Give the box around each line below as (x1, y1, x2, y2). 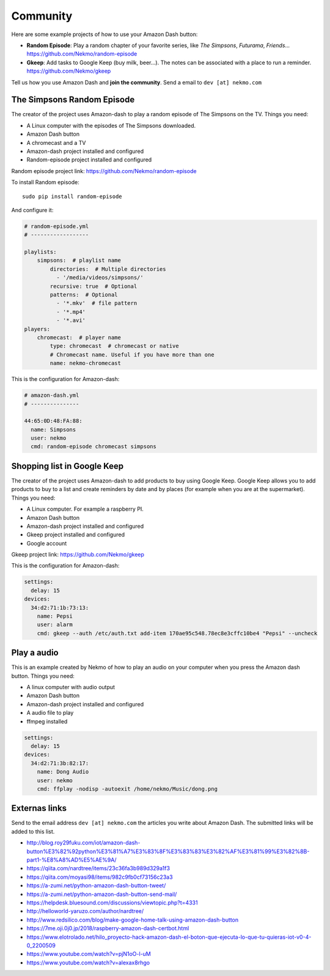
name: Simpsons (31, 426, 76, 433)
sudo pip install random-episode (22, 193, 122, 200)
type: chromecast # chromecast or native (50, 342, 180, 350)
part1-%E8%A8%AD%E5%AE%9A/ (26, 856, 117, 863)
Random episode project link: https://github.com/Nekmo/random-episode (11, 167, 197, 174)
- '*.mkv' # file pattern (56, 300, 137, 307)
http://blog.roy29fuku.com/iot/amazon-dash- (26, 839, 141, 846)
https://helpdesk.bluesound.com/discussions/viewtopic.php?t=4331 (26, 899, 198, 906)
